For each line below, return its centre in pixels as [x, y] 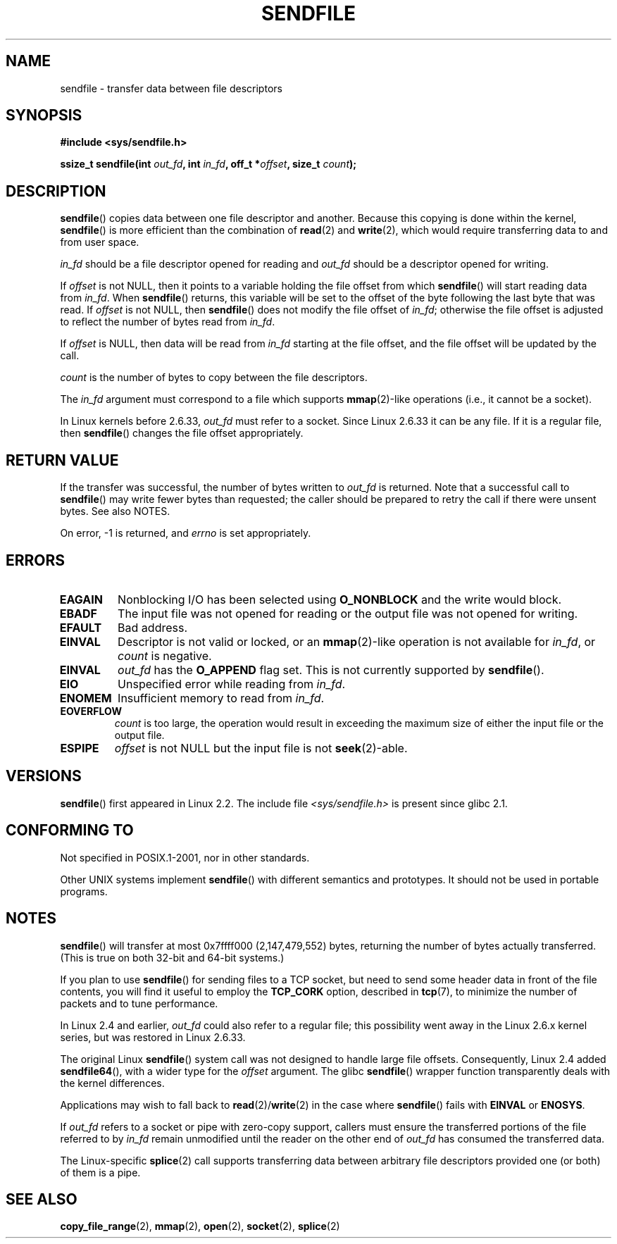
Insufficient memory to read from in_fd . [221, 698]
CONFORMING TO [70, 831]
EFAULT [81, 627]
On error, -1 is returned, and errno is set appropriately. [186, 533]
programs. [84, 891]
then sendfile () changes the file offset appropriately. [182, 433]
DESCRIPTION [56, 191]
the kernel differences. [112, 1083]
